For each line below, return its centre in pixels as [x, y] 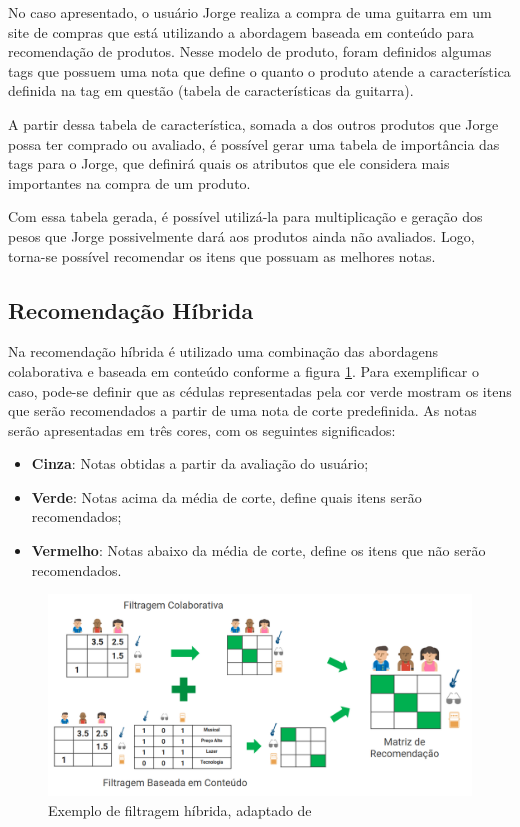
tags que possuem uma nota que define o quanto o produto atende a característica [259, 70]
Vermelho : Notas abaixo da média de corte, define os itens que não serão [258, 550]
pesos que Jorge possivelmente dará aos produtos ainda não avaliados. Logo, [241, 235]
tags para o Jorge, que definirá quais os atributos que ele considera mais [229, 163]
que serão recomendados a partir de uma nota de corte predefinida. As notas [242, 410]
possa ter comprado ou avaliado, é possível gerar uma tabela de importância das [254, 143]
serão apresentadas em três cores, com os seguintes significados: [202, 429]
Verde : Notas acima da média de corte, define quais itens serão [226, 496]
